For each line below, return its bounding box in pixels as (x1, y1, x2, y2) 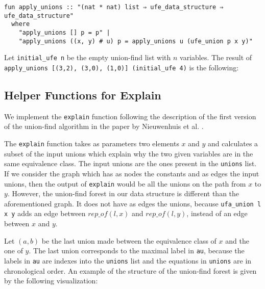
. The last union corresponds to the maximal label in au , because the (29, 245, 245, 256)
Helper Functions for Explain (4, 87, 161, 102)
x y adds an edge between (4, 208, 86, 219)
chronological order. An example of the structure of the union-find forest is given (4, 265, 257, 276)
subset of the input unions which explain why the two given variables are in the (4, 148, 253, 159)
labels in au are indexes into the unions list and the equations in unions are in (4, 255, 252, 266)
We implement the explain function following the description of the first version (4, 111, 256, 121)
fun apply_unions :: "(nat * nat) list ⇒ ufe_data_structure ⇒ (4, 4, 224, 11)
